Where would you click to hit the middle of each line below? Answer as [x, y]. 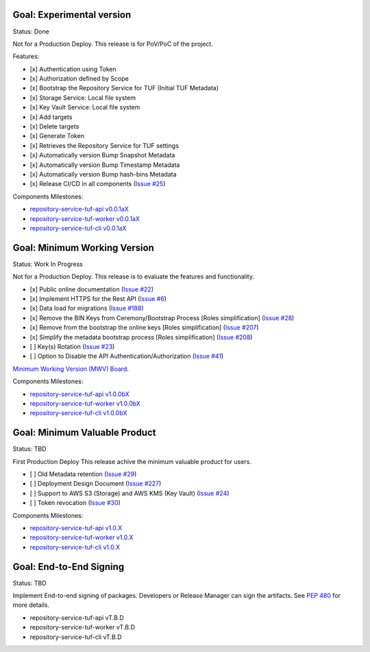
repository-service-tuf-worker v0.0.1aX [85, 218]
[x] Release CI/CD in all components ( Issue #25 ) [98, 184]
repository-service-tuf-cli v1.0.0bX [78, 413]
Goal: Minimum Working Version [83, 247]
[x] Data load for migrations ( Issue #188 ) [87, 309]
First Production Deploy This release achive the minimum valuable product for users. [132, 461]
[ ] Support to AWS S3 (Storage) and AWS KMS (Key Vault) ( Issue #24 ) [129, 493]
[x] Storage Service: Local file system [83, 97]
